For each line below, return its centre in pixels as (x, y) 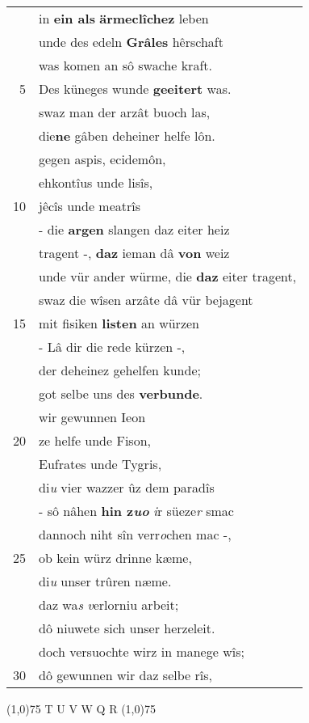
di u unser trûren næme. (105, 581)
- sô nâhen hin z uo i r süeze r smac (136, 511)
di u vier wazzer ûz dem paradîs (127, 487)
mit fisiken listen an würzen (119, 323)
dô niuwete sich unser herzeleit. (127, 628)
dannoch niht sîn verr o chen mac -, (135, 534)
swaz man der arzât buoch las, (125, 112)
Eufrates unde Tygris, (100, 464)
